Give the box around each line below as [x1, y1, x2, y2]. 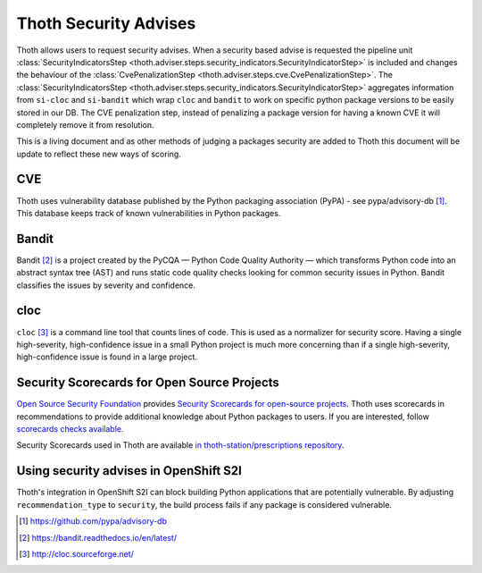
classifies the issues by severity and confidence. [16, 280, 196, 291]
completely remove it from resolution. [16, 119, 154, 130]
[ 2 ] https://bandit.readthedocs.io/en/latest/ [19, 532, 178, 543]
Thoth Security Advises [16, 13, 196, 33]
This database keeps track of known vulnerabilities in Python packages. [16, 207, 281, 218]
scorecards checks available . [16, 424, 124, 434]
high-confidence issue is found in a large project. [16, 351, 198, 362]
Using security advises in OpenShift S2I [16, 463, 243, 478]
